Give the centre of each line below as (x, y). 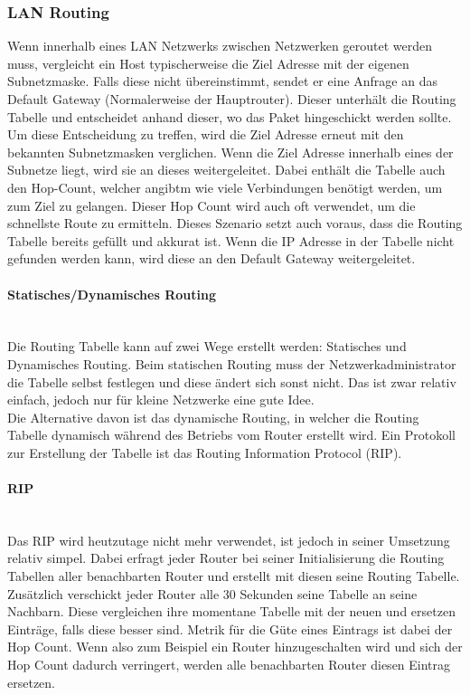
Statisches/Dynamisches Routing (112, 294)
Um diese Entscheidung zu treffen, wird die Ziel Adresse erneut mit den (206, 134)
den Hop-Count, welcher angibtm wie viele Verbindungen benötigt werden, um (225, 187)
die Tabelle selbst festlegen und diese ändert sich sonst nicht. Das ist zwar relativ (232, 381)
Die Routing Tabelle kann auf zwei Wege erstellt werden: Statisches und (207, 346)
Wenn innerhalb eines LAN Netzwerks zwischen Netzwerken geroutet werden (220, 46)
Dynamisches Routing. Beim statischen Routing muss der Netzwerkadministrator (232, 363)
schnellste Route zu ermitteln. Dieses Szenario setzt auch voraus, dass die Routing (235, 223)
